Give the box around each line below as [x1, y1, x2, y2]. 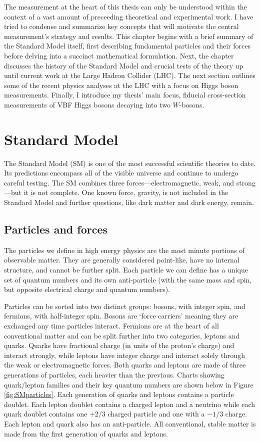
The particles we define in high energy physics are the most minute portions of [4, 244, 245, 255]
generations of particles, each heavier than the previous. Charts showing [4, 369, 224, 379]
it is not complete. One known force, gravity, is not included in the [23, 187, 228, 197]
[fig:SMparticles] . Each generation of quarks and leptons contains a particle [4, 389, 234, 399]
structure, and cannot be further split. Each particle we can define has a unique [4, 264, 248, 275]
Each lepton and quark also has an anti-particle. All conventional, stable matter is [4, 418, 256, 428]
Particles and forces [4, 221, 108, 237]
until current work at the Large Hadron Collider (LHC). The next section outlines [4, 70, 255, 80]
